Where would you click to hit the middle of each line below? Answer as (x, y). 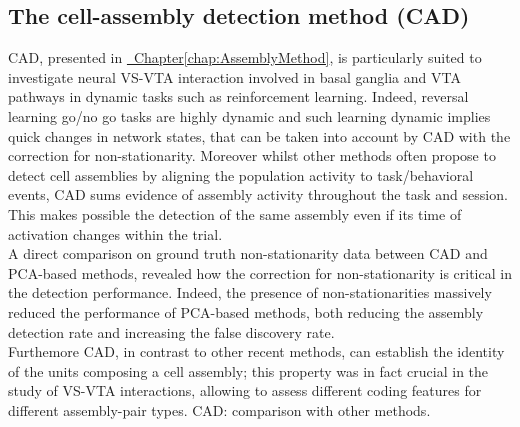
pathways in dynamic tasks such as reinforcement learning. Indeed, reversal (238, 96)
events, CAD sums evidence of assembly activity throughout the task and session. (258, 194)
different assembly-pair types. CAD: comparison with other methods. (219, 409)
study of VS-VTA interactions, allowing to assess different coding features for (245, 390)
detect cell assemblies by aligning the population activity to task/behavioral (241, 174)
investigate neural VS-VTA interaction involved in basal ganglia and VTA (234, 76)
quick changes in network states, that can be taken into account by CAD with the (259, 135)
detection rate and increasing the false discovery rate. (171, 331)
